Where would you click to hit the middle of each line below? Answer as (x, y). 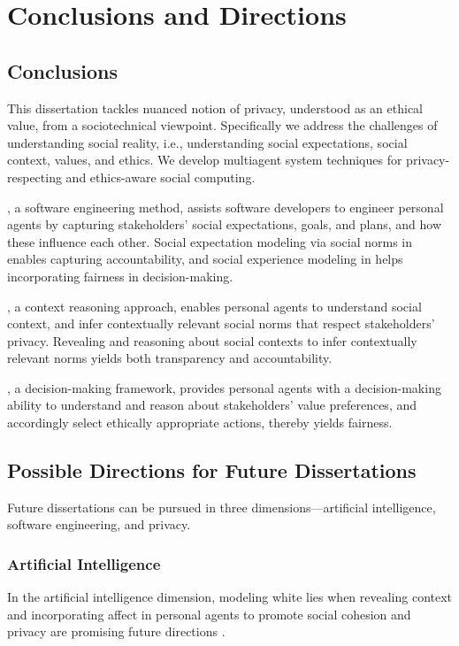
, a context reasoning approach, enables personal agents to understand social (214, 306)
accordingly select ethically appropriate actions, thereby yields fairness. (200, 423)
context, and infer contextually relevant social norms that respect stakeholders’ (221, 323)
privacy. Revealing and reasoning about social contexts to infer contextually (212, 340)
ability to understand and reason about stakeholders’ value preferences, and (212, 405)
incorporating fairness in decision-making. (120, 276)
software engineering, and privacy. (99, 524)
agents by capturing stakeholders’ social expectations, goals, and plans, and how (225, 224)
